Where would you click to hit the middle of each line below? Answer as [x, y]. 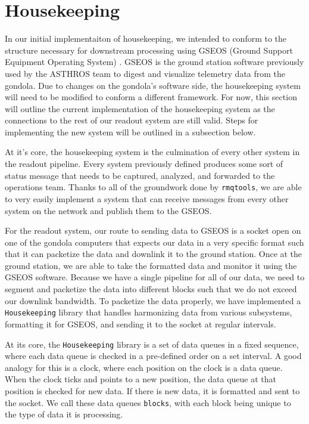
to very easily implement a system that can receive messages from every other [147, 198]
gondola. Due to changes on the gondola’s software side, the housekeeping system [153, 85]
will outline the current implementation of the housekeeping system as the [140, 108]
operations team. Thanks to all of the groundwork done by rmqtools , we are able [153, 187]
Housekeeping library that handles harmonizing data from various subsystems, [149, 312]
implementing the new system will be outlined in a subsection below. [130, 131]
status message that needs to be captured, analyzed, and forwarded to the [140, 175]
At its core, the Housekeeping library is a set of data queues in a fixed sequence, [152, 344]
